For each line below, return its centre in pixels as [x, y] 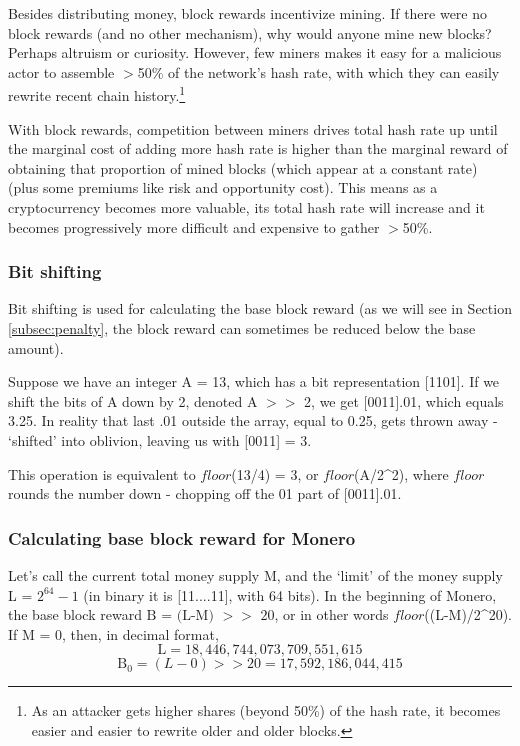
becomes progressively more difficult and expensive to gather [194, 226]
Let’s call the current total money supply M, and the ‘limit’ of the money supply [255, 574]
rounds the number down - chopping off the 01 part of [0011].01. [205, 493]
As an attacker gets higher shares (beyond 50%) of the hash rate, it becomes [266, 710]
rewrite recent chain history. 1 [97, 94]
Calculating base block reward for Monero [182, 537]
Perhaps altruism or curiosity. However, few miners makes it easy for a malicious [255, 52]
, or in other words [331, 614]
